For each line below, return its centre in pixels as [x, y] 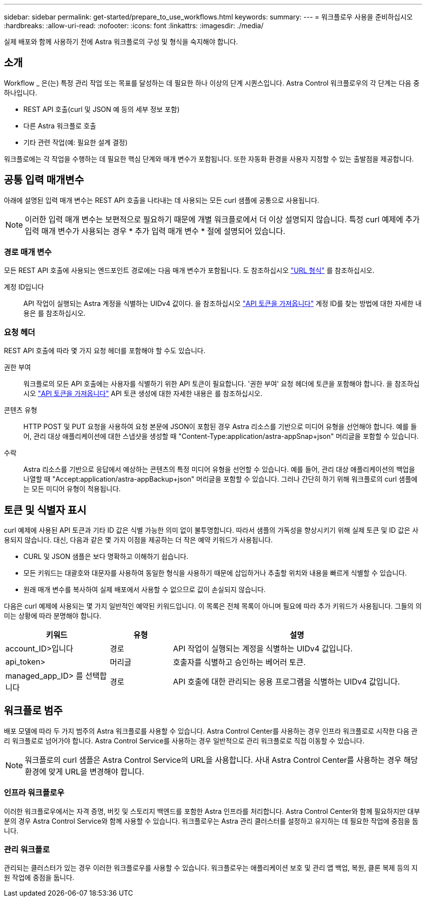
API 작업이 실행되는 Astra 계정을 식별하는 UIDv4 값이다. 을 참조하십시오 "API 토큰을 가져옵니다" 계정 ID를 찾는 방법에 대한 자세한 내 [222, 304]
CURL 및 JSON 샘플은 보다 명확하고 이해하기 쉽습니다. [106, 557]
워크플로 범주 [33, 711]
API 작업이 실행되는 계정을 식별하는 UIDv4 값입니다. [263, 649]
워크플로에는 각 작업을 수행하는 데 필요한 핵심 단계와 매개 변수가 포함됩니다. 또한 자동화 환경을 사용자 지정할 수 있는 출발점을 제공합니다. [209, 159]
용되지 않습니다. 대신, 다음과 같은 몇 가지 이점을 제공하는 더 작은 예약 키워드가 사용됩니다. [138, 540]
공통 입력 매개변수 [44, 180]
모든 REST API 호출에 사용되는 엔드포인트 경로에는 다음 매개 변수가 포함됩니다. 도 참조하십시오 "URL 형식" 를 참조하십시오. [189, 270]
